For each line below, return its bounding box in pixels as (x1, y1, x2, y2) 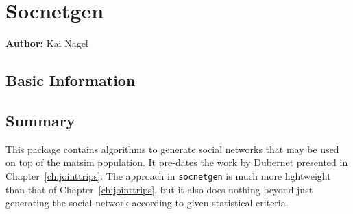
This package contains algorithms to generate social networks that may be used (5, 142, 339, 156)
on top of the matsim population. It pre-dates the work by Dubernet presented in (5, 155, 348, 170)
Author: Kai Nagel (5, 36, 88, 51)
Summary (5, 109, 75, 131)
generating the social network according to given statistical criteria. (5, 196, 289, 210)
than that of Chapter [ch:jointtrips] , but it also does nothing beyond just (5, 182, 313, 196)
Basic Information (5, 70, 136, 91)
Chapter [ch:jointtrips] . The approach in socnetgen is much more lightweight (5, 168, 331, 183)
